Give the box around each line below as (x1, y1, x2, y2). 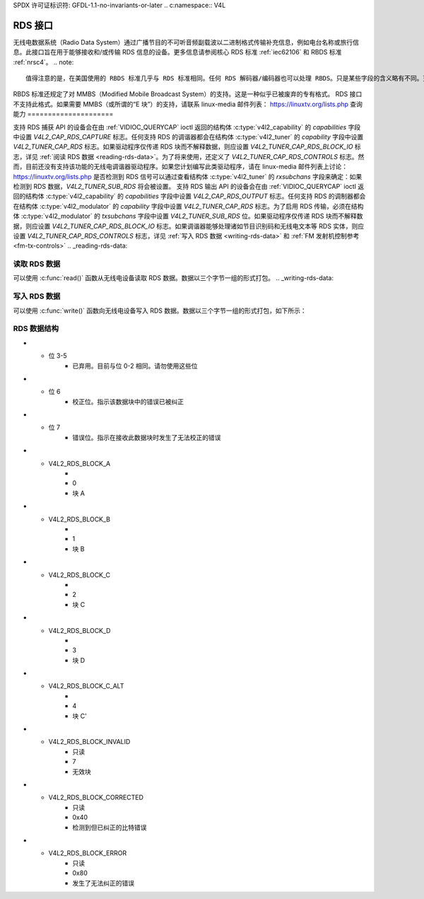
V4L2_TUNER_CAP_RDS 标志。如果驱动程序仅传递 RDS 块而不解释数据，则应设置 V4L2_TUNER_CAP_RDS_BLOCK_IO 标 (13, 142, 362, 151)
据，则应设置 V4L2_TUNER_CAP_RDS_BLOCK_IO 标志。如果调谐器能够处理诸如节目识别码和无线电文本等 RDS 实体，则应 (13, 221, 365, 230)
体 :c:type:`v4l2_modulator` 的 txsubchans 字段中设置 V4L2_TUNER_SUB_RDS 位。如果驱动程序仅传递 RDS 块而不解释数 (13, 212, 363, 221)
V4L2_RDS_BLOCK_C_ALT (48, 682, 124, 690)
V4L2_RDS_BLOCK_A (48, 459, 111, 468)
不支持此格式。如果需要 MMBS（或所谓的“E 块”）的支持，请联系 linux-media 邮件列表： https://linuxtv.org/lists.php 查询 (13, 100, 363, 108)
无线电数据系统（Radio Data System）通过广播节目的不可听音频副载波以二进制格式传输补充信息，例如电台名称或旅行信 (13, 37, 360, 46)
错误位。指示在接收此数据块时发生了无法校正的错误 (72, 433, 221, 441)
